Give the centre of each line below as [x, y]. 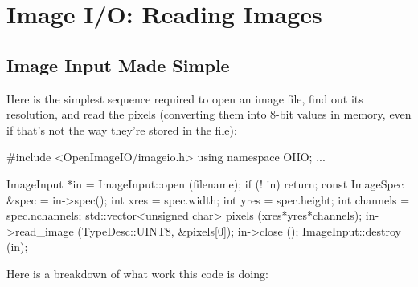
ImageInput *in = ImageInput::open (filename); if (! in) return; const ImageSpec [205, 183]
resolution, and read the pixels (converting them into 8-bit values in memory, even [209, 114]
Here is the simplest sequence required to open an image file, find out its [185, 98]
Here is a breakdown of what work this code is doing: [137, 273]
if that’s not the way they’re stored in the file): [122, 129]
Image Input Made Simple [118, 65]
